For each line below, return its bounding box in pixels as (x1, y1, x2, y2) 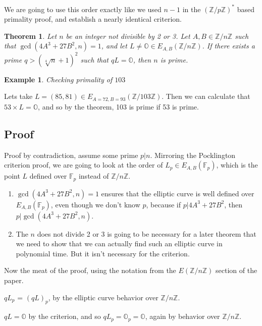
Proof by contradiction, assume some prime (4, 149, 138, 160)
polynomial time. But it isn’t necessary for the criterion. (16, 248, 190, 258)
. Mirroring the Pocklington (150, 149, 236, 160)
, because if (146, 199, 181, 209)
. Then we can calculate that (162, 91, 250, 101)
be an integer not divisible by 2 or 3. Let (66, 30, 190, 41)
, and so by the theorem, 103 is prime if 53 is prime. (38, 101, 199, 112)
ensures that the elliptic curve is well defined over (101, 188, 254, 198)
